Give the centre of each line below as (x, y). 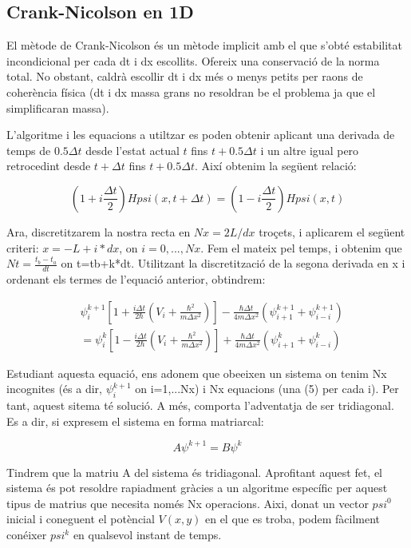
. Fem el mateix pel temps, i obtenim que (301, 247)
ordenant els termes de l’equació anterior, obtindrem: (136, 278)
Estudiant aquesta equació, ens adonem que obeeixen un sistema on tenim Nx (197, 373)
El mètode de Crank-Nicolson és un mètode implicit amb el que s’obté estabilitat (204, 45)
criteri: (23, 247)
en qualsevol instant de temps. (147, 535)
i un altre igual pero (310, 150)
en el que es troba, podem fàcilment (292, 519)
